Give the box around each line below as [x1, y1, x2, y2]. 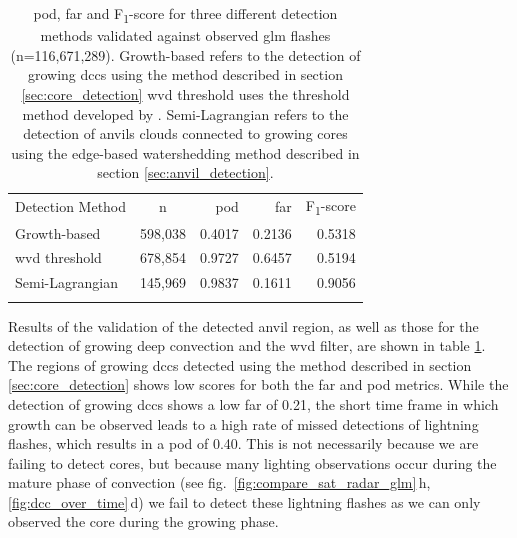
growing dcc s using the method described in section [27, 64, 343, 85]
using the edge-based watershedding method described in [11, 142, 360, 163]
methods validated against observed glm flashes [40, 25, 331, 46]
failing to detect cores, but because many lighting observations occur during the [8, 452, 497, 473]
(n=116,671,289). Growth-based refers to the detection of [10, 44, 361, 65]
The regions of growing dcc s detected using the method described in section [8, 354, 472, 375]
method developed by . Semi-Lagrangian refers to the [22, 103, 349, 124]
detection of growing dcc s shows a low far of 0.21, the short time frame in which [8, 393, 499, 414]
